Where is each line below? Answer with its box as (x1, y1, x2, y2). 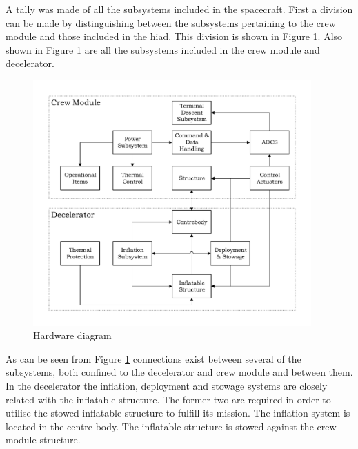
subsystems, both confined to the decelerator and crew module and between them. (6, 365, 353, 379)
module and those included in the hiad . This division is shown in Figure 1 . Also (6, 29, 343, 44)
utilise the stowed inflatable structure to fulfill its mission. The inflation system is (6, 405, 350, 420)
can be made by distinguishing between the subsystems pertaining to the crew (6, 15, 336, 30)
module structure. (6, 432, 81, 447)
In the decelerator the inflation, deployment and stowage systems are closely (6, 378, 328, 392)
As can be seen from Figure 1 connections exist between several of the (6, 351, 301, 365)
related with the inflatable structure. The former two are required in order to (6, 392, 331, 406)
